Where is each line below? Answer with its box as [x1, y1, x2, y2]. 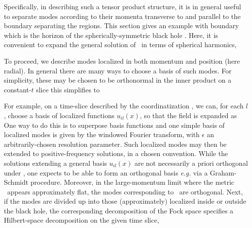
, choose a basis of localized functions [4, 110, 115, 120]
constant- [4, 84, 32, 94]
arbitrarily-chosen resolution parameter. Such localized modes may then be [4, 139, 227, 149]
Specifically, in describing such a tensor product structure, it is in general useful [4, 1, 241, 11]
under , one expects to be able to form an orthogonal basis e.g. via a [4, 167, 208, 177]
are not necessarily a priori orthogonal [134, 158, 248, 168]
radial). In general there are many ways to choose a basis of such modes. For [4, 65, 232, 75]
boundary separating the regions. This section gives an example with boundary [4, 20, 239, 31]
